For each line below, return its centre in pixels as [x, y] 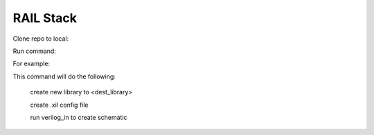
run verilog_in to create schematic [79, 117]
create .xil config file [60, 105]
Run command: [35, 51]
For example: [32, 64]
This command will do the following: [64, 76]
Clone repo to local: [41, 39]
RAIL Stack [45, 18]
